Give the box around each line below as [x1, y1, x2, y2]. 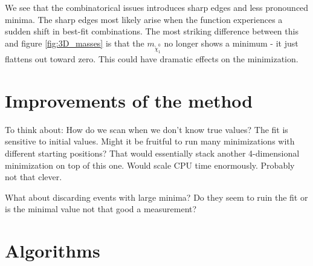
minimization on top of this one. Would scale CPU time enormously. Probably [5, 158, 295, 171]
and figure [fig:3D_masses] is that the [5, 36, 144, 49]
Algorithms [5, 238, 100, 263]
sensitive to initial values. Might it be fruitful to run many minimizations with [5, 135, 295, 148]
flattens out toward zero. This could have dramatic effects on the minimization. [5, 53, 298, 65]
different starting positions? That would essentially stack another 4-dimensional [5, 146, 300, 159]
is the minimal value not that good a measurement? [5, 203, 197, 215]
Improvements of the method [5, 88, 253, 112]
